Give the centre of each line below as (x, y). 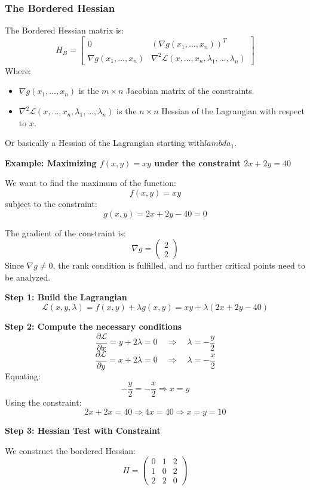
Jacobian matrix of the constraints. (190, 91)
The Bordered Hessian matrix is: (65, 30)
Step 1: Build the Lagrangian (66, 297)
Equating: (23, 375)
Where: (18, 70)
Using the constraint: (43, 402)
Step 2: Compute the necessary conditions (93, 326)
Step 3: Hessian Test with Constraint (83, 430)
